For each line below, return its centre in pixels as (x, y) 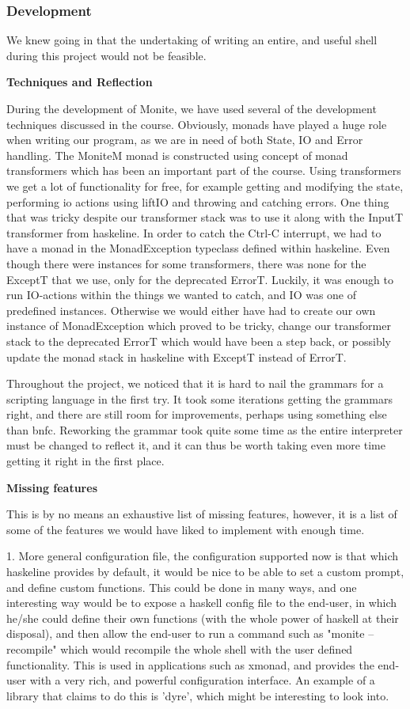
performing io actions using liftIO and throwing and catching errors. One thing (198, 201)
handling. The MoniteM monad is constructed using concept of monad (177, 155)
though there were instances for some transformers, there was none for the (186, 263)
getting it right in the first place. (85, 461)
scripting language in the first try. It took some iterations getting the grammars (199, 398)
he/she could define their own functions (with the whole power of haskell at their (203, 618)
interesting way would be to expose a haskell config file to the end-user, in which (202, 603)
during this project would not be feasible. (106, 55)
